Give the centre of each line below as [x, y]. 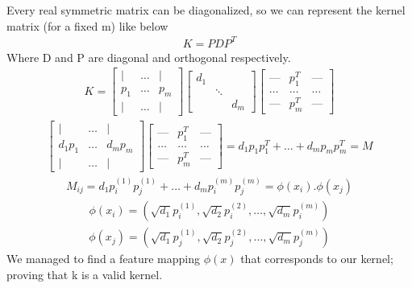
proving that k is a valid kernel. [85, 275]
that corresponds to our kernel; [317, 259]
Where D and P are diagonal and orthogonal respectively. [149, 57]
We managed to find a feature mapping [104, 259]
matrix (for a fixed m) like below [87, 25]
